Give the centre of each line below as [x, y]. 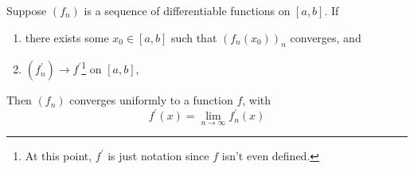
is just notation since [158, 156]
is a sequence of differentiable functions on [187, 10]
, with [257, 100]
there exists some [67, 37]
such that [194, 37]
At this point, [59, 156]
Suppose [27, 10]
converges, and [326, 37]
